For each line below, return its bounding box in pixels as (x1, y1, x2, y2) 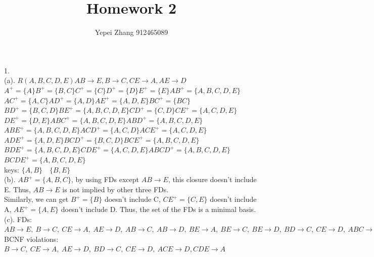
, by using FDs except (71, 174, 139, 185)
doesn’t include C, (104, 194, 161, 204)
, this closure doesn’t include (168, 174, 257, 185)
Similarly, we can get (4, 194, 69, 204)
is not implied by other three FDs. (62, 184, 169, 194)
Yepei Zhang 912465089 (95, 27, 168, 37)
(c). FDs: (4, 213, 32, 224)
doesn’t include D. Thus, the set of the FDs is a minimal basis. (61, 204, 256, 215)
